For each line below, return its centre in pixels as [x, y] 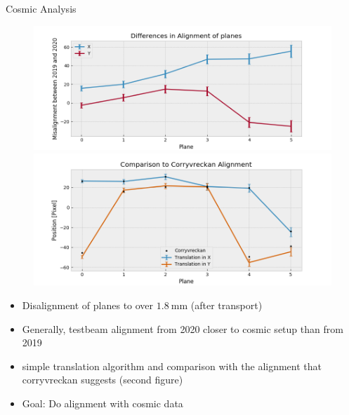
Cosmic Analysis [41, 8]
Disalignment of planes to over [88, 305]
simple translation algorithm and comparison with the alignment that [172, 366]
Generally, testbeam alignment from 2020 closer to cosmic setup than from [183, 328]
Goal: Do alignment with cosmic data [103, 403]
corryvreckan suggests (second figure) [103, 380]
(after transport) [226, 305]
